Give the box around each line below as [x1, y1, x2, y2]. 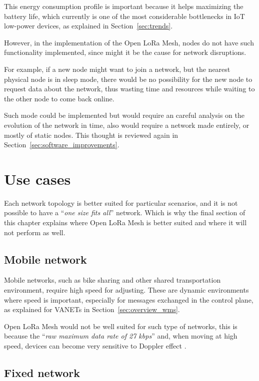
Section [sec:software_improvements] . [4, 139, 119, 150]
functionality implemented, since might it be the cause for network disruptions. [4, 47, 246, 57]
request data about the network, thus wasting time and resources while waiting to [4, 83, 255, 94]
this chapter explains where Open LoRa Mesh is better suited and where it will [4, 217, 247, 228]
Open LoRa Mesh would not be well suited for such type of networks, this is [4, 321, 237, 331]
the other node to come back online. [4, 93, 114, 103]
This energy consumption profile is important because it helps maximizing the [4, 1, 243, 11]
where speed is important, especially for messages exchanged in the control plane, [4, 294, 253, 305]
